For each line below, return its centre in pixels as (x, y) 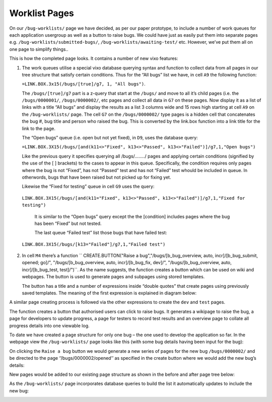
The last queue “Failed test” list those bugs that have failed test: (101, 233)
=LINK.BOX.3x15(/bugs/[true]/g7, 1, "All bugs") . (84, 84)
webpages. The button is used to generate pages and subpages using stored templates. (113, 277)
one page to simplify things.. (39, 49)
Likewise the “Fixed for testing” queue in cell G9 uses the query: (88, 187)
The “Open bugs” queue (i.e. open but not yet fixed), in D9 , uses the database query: (110, 138)
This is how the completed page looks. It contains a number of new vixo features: (94, 58)
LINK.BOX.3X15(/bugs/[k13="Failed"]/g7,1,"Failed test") (94, 244)
